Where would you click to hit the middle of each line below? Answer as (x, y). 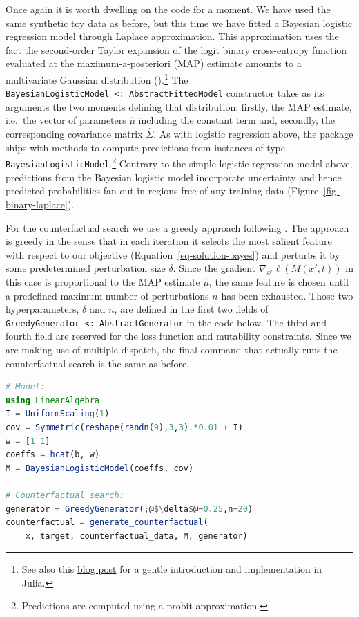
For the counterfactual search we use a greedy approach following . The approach (177, 227)
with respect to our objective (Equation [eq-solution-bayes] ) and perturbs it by (173, 254)
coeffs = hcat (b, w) (53, 455)
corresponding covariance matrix (74, 134)
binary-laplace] (37, 204)
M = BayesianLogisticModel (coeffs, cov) (100, 468)
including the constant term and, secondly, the (237, 120)
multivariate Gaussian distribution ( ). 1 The (97, 78)
